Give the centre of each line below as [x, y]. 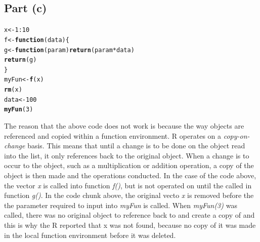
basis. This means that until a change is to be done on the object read [136, 146]
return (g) [20, 60]
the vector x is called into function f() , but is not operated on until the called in [128, 185]
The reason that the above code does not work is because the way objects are [124, 126]
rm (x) [13, 90]
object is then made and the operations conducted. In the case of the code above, [130, 175]
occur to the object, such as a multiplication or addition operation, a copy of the [129, 165]
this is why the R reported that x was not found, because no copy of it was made [130, 225]
